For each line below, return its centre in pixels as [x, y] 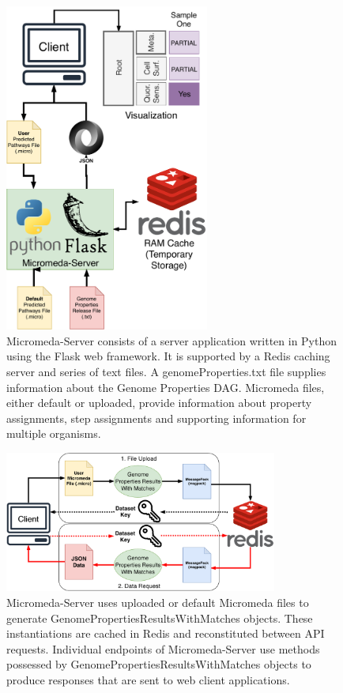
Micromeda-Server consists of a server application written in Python [172, 340]
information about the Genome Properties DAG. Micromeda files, [166, 387]
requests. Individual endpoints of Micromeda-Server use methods [163, 648]
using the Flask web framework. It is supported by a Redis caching [168, 356]
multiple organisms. [54, 433]
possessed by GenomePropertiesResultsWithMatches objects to [159, 664]
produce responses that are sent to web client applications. [148, 680]
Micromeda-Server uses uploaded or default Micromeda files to [158, 603]
